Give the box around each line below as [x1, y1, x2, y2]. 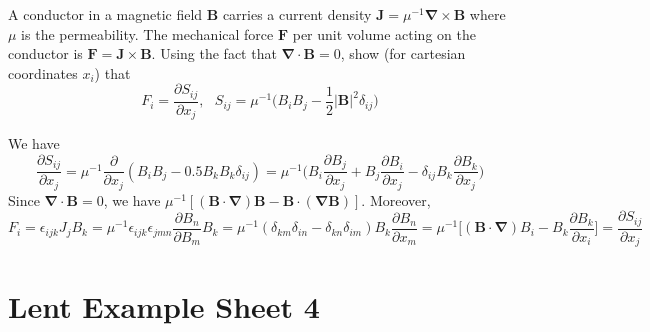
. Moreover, [361, 189, 431, 210]
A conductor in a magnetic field [8, 4, 203, 24]
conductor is [8, 43, 83, 64]
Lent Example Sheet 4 [8, 285, 320, 326]
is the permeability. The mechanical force [21, 23, 274, 44]
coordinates [8, 62, 78, 83]
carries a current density [222, 4, 372, 24]
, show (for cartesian [340, 43, 466, 64]
